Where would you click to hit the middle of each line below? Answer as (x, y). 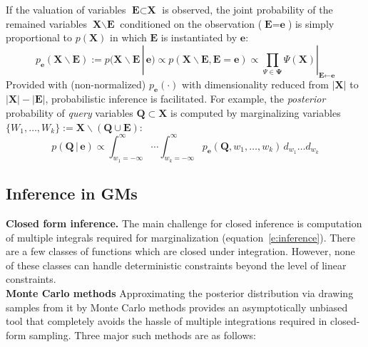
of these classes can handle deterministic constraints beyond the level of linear (176, 265)
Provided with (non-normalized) (76, 84)
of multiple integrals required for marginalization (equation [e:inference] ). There (181, 237)
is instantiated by (199, 37)
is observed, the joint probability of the (247, 9)
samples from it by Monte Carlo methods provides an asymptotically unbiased (177, 307)
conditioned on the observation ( (191, 23)
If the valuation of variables (66, 9)
